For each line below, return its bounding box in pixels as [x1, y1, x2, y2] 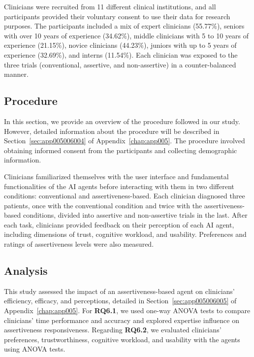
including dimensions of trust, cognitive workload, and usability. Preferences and [4, 229, 247, 239]
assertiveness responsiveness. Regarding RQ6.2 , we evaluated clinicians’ [4, 325, 222, 335]
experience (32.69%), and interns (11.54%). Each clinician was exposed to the [4, 49, 238, 60]
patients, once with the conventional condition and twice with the [4, 200, 202, 210]
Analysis [4, 263, 48, 278]
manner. [4, 69, 29, 79]
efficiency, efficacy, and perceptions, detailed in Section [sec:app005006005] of [4, 295, 237, 306]
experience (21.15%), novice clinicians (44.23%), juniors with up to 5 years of [4, 40, 237, 50]
